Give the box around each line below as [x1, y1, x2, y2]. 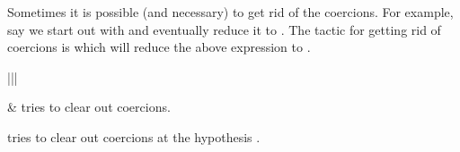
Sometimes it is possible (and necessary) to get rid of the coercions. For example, [7, 3, 454, 21]
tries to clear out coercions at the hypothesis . [7, 127, 261, 146]
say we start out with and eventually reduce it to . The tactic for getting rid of [7, 20, 441, 38]
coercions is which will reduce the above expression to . [7, 38, 311, 56]
